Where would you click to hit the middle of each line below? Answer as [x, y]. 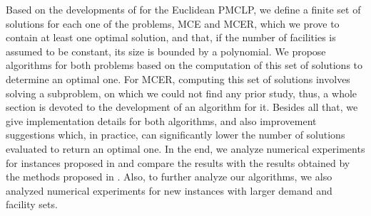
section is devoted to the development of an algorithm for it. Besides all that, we [182, 107]
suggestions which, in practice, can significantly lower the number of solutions [176, 135]
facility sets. [32, 204]
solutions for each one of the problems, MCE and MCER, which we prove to [173, 23]
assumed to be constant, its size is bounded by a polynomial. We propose [166, 51]
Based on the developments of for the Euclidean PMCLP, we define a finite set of [183, 9]
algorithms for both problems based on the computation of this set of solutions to [184, 65]
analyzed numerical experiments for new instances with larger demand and [169, 190]
